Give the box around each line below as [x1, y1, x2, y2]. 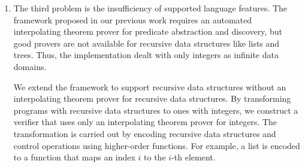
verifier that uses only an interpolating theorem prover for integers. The [13, 116, 277, 128]
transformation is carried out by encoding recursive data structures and [13, 127, 276, 139]
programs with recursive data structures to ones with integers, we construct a [13, 104, 298, 116]
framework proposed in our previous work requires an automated [13, 13, 252, 26]
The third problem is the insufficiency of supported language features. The [13, 2, 288, 14]
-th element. [171, 151, 216, 163]
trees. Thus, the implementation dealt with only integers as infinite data [13, 48, 279, 61]
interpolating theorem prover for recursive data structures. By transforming [13, 92, 291, 105]
